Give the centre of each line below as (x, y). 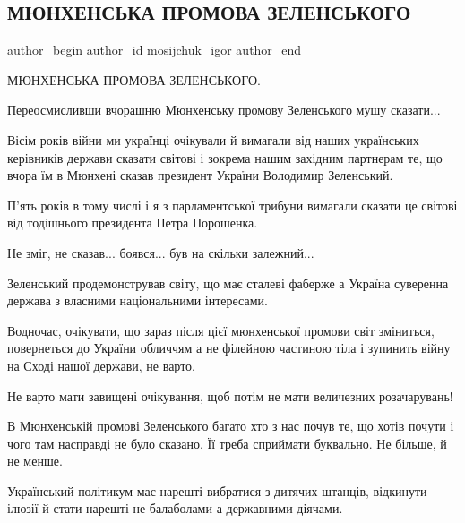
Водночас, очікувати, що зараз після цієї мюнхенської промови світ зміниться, (221, 330)
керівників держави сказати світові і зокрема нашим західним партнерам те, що (225, 157)
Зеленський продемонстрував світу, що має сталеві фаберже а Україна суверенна (228, 283)
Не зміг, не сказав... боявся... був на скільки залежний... (161, 252)
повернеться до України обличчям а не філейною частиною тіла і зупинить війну (229, 348)
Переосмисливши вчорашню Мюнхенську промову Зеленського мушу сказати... (224, 110)
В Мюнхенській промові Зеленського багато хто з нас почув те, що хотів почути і (231, 426)
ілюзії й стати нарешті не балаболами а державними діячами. (175, 508)
